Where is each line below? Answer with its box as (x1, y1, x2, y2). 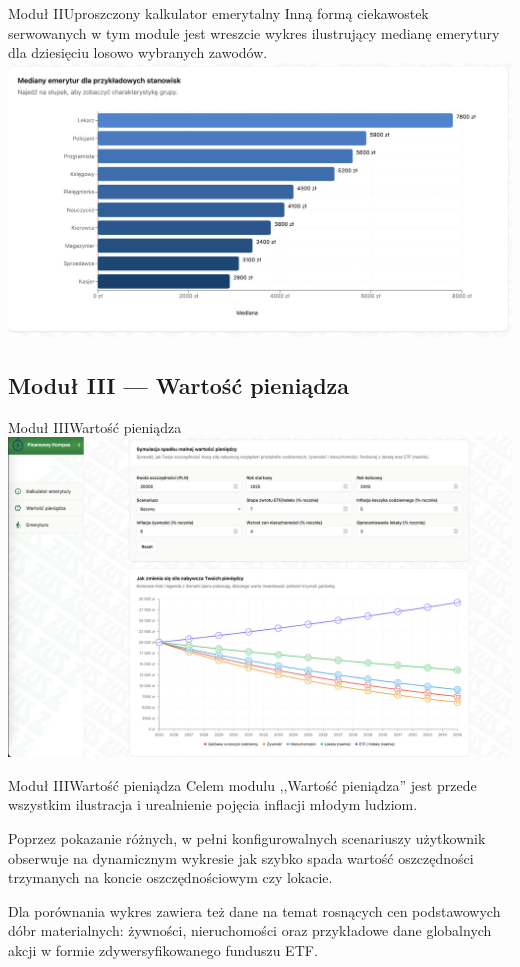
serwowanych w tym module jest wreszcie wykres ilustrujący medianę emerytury (8, 22, 500, 43)
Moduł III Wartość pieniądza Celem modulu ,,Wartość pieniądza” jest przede (8, 774, 477, 795)
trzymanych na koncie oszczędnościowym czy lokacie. (8, 867, 333, 888)
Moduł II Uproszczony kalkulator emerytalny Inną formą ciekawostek (8, 3, 429, 23)
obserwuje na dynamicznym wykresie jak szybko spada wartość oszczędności (8, 847, 474, 868)
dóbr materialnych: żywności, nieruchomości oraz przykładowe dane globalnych (8, 920, 492, 941)
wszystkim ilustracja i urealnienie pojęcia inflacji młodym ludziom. (8, 794, 418, 815)
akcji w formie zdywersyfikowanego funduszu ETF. (8, 939, 318, 960)
